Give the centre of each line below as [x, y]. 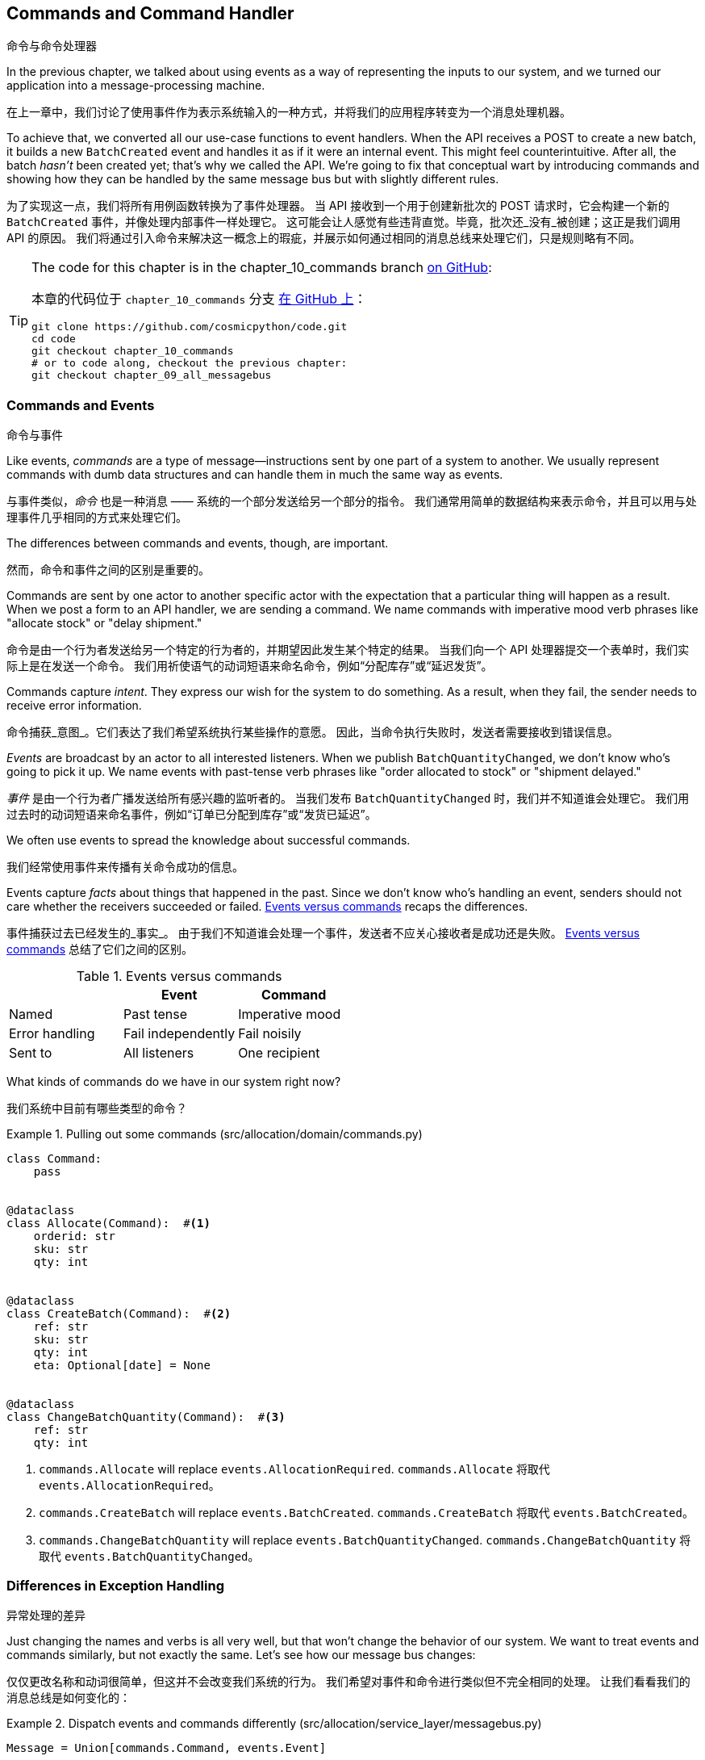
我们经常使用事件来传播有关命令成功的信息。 [125, 867]
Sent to [31, 1053]
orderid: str [74, 1236]
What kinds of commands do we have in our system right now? [174, 1082]
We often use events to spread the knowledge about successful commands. [209, 840]
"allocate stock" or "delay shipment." [104, 623]
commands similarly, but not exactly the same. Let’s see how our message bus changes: [241, 1654]
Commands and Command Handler [150, 13]
